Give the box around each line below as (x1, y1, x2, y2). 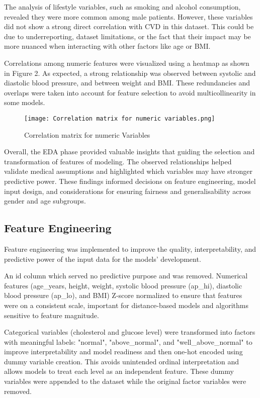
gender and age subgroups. (4, 195, 86, 206)
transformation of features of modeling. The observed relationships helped (4, 156, 232, 166)
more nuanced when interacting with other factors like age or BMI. (4, 41, 211, 51)
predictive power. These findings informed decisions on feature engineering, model (4, 175, 256, 186)
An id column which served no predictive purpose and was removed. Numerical (4, 270, 248, 281)
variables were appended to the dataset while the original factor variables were (4, 376, 246, 386)
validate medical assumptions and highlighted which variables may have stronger (4, 166, 253, 176)
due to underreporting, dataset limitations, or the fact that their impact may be (4, 31, 251, 41)
